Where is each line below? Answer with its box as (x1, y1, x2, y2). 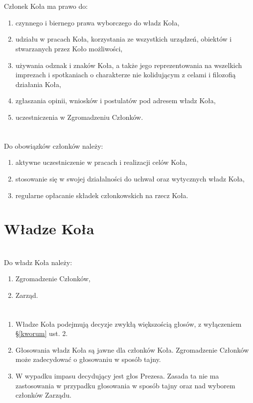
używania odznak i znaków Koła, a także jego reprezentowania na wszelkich (15, 60, 242, 70)
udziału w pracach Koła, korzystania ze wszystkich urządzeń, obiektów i (15, 34, 232, 44)
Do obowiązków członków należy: (4, 140, 103, 151)
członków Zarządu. (15, 390, 71, 400)
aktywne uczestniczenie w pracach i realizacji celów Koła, (15, 157, 187, 167)
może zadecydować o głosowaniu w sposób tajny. (15, 354, 161, 364)
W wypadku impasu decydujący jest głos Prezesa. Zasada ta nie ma (15, 371, 219, 381)
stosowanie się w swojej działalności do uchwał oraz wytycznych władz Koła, (15, 173, 245, 183)
